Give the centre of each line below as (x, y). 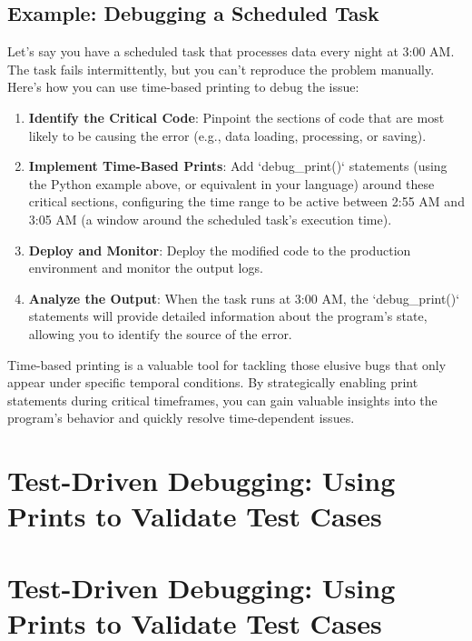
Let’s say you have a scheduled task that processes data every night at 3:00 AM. (231, 51)
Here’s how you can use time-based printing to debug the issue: (183, 87)
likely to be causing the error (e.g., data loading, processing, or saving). (227, 135)
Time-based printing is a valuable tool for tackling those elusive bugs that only (227, 364)
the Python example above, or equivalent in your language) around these (231, 183)
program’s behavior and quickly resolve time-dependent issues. (181, 418)
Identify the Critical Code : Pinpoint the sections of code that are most (236, 117)
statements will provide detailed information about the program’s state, (228, 316)
